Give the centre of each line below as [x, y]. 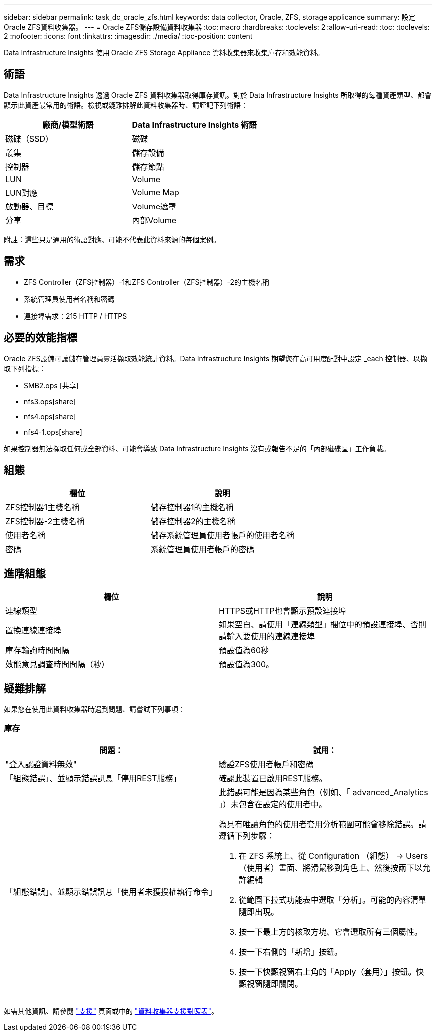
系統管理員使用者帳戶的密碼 [203, 549]
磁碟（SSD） [30, 138]
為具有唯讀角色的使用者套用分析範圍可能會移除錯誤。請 [323, 824]
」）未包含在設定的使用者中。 [273, 804]
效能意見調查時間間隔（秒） [57, 665]
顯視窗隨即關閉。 [271, 983]
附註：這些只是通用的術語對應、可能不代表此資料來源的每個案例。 [112, 239]
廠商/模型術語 [68, 124]
